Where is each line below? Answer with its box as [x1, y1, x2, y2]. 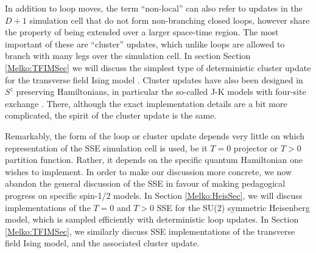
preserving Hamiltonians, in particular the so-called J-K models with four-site [16, 85, 306, 98]
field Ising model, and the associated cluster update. [5, 237, 200, 249]
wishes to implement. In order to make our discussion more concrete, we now [5, 165, 292, 178]
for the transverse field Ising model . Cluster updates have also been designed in [5, 73, 303, 86]
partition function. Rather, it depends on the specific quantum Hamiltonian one [5, 153, 303, 166]
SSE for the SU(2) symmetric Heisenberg [156, 201, 310, 213]
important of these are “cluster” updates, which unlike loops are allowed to [5, 37, 285, 50]
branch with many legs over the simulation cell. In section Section [5, 49, 251, 62]
